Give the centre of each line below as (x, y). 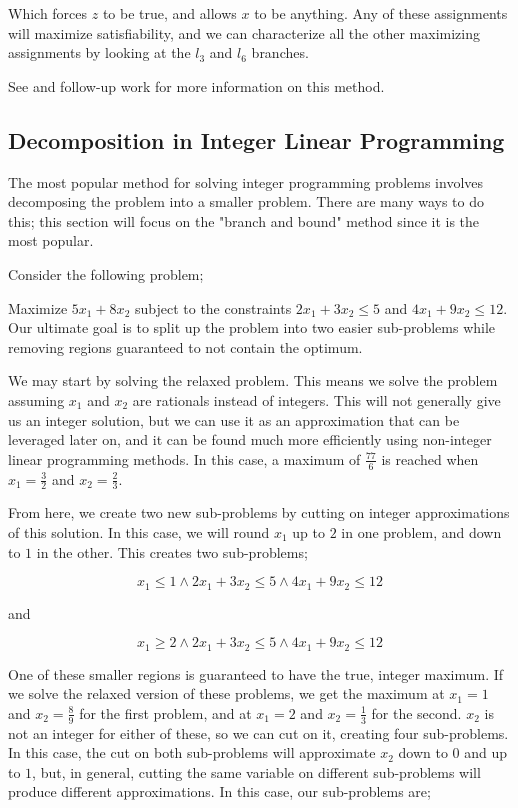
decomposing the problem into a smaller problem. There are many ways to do (246, 201)
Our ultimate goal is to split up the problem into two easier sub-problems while (252, 327)
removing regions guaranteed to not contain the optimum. (185, 346)
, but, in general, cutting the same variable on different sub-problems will (256, 771)
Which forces (48, 13)
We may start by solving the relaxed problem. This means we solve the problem (253, 380)
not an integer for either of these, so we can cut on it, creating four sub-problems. (258, 732)
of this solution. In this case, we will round (139, 531)
